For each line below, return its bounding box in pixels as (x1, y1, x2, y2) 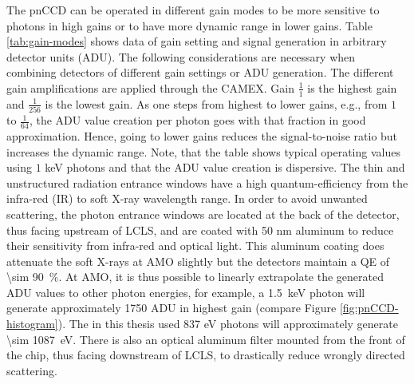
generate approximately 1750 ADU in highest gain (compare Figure (6, 299, 337, 316)
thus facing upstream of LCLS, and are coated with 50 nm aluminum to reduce (6, 221, 394, 238)
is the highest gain (307, 79, 397, 96)
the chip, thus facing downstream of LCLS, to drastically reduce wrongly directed (6, 346, 405, 363)
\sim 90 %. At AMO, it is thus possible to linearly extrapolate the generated (6, 268, 384, 285)
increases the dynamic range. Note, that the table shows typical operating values (6, 143, 400, 160)
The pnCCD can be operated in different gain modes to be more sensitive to (6, 2, 380, 18)
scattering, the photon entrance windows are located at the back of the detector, (6, 205, 400, 222)
